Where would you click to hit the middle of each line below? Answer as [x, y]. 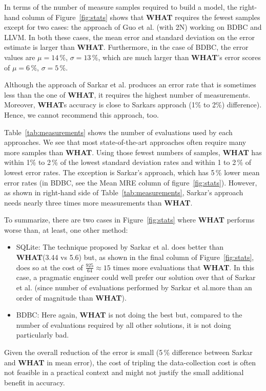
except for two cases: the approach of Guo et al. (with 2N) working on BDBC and [133, 27]
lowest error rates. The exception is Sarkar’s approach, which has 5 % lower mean [132, 172]
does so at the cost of [49, 267]
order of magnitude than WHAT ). [71, 297]
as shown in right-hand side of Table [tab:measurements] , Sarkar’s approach [124, 192]
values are [20, 57]
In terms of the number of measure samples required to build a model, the [121, 7]
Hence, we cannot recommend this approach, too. [81, 114]
